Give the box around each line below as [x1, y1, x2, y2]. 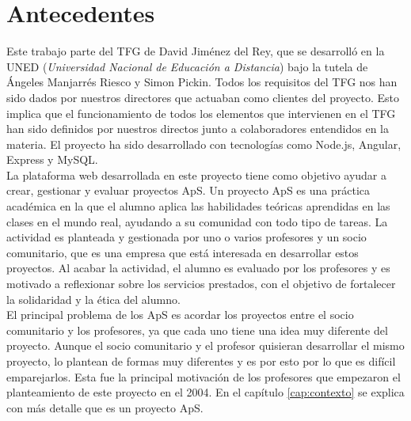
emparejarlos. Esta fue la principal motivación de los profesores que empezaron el [6, 368, 401, 385]
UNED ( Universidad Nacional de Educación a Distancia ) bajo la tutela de [6, 58, 368, 74]
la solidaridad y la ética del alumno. [6, 290, 181, 307]
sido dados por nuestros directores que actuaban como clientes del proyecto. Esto [6, 89, 399, 105]
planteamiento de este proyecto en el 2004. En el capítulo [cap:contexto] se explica [6, 384, 405, 400]
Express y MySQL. [6, 151, 98, 168]
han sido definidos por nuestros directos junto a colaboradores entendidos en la [6, 120, 389, 137]
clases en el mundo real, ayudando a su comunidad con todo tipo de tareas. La [6, 213, 388, 229]
